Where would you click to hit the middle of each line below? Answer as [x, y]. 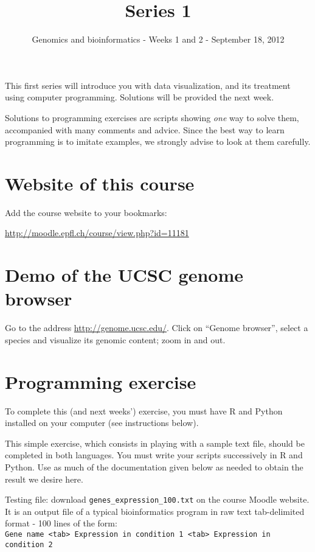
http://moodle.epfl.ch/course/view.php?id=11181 [97, 233]
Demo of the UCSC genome [124, 275]
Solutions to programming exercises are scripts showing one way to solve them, [152, 117]
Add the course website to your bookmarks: [86, 212]
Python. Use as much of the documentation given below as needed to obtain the [154, 467]
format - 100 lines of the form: [61, 523]
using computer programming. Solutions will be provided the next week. [140, 97]
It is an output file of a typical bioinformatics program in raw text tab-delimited [155, 511]
